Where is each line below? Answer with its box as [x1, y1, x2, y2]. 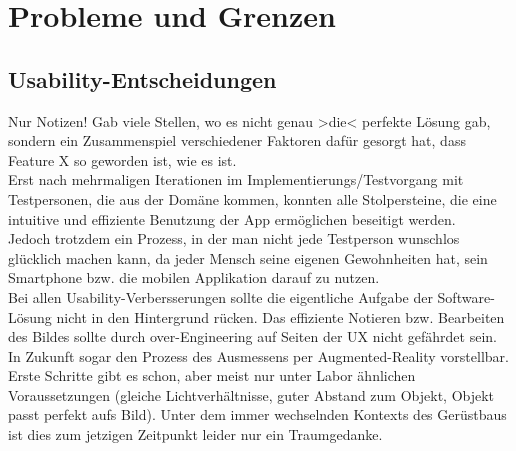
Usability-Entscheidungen [8, 63, 277, 94]
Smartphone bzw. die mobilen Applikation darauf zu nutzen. [8, 267, 380, 288]
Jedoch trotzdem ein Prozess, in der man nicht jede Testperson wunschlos [8, 228, 460, 249]
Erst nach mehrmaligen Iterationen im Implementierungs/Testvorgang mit [8, 169, 464, 190]
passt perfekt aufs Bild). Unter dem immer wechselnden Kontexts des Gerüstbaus [8, 404, 507, 425]
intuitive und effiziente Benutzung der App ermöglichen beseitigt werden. [8, 208, 456, 229]
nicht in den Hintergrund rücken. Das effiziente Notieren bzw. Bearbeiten [56, 306, 505, 327]
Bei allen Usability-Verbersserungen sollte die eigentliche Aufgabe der [8, 286, 433, 307]
